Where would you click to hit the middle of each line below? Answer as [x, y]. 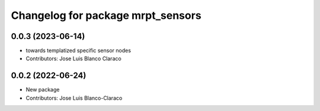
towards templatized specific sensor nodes [79, 51]
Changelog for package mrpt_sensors [106, 15]
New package [43, 90]
